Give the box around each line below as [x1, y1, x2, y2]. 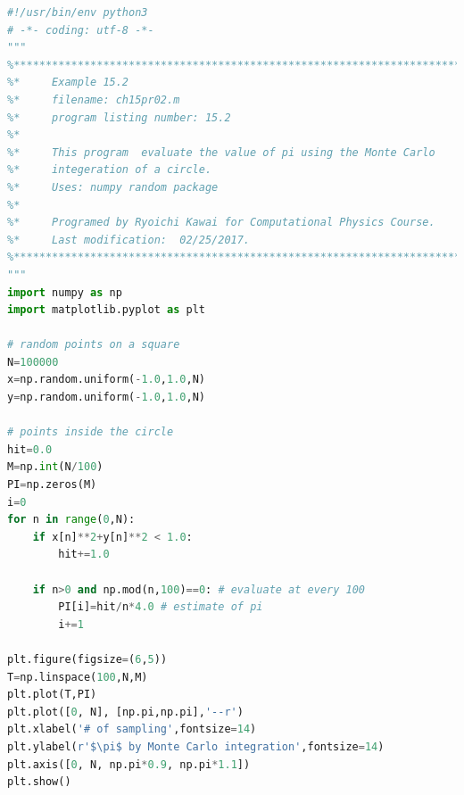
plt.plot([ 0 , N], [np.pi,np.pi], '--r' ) [7, 705, 244, 718]
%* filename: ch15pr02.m [7, 93, 180, 106]
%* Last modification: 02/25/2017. [7, 233, 251, 246]
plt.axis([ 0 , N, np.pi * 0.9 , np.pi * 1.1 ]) [7, 758, 251, 771]
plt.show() [7, 775, 71, 789]
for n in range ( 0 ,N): [7, 513, 136, 526]
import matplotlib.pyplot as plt [7, 303, 205, 317]
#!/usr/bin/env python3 [7, 6, 148, 19]
